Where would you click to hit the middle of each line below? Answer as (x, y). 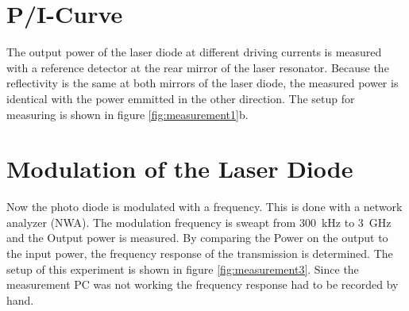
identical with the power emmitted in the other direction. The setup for (181, 98)
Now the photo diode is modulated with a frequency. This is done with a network (204, 207)
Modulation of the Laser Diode (180, 169)
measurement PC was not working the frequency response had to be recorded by (203, 284)
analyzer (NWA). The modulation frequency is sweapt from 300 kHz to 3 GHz (199, 222)
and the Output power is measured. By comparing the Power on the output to (197, 238)
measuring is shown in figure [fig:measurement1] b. (127, 114)
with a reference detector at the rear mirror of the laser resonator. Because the (198, 67)
